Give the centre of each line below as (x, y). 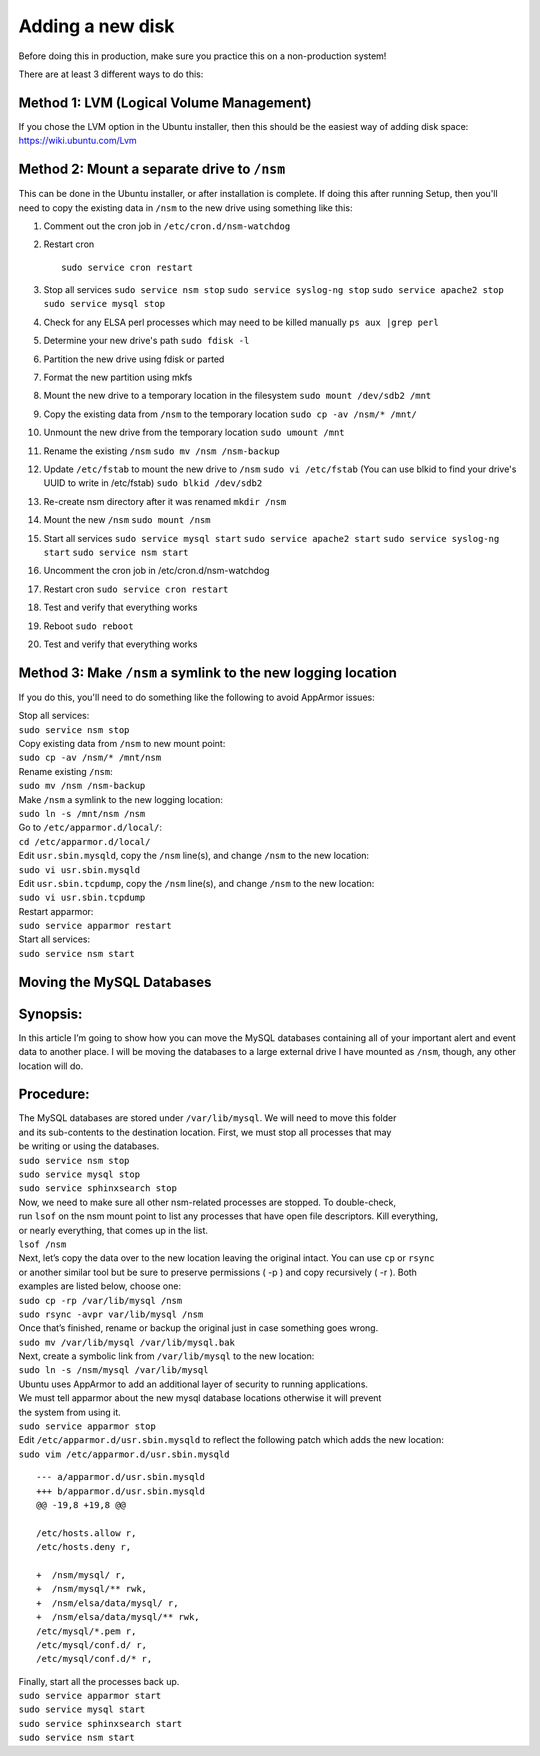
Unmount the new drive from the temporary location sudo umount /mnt (194, 432)
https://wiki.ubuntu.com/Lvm (77, 141)
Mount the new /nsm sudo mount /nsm (127, 520)
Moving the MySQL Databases (115, 981)
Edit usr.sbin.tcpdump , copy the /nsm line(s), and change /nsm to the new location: (196, 883)
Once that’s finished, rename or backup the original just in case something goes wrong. (198, 1328)
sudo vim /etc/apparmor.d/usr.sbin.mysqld (124, 1454)
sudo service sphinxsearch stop (97, 1188)
